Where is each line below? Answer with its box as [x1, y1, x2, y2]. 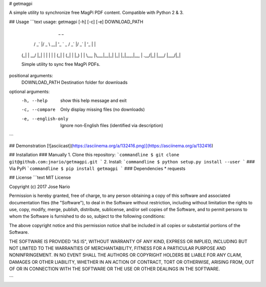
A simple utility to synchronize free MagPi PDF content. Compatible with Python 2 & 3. [9, 10, 184, 16]
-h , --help [21, 97, 48, 103]
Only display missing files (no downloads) [60, 106, 145, 113]
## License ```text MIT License [9, 175, 71, 181]
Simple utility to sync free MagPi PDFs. [21, 62, 100, 67]
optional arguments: [9, 89, 50, 95]
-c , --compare [21, 107, 56, 113]
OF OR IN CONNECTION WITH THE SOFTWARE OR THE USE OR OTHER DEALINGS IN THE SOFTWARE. [9, 266, 220, 272]
